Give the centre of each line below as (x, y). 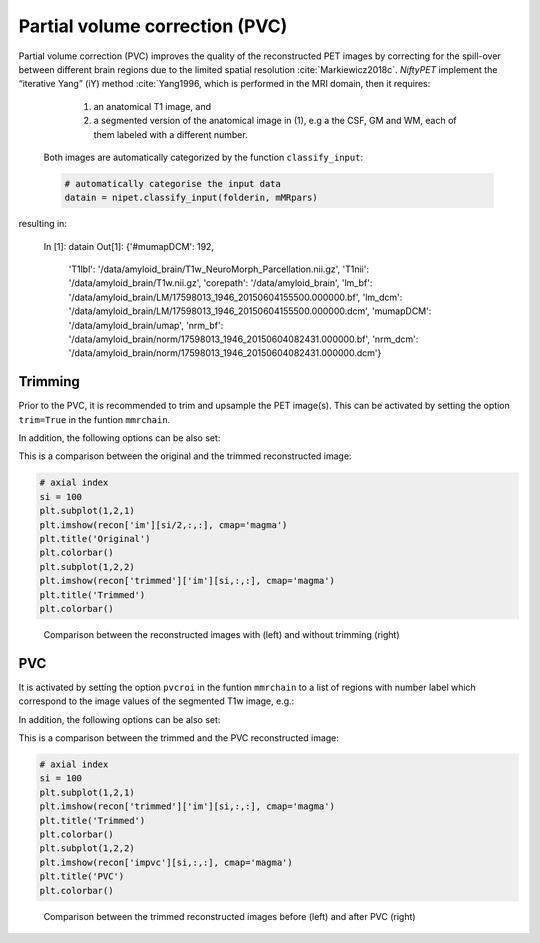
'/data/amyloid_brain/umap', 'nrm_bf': (146, 325)
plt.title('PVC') (82, 876)
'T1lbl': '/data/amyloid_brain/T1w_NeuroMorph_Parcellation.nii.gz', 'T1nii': (219, 269)
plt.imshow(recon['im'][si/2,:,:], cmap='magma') (163, 524)
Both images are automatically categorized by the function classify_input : (203, 157)
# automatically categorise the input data (173, 183)
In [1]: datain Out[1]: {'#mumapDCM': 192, (129, 246)
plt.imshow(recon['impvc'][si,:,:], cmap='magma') (166, 862)
